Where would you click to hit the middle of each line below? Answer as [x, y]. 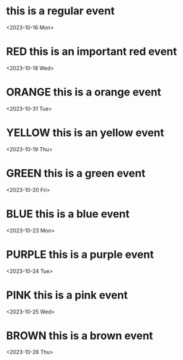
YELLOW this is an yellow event [85, 133]
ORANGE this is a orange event [84, 92]
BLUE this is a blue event [68, 214]
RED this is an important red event [91, 52]
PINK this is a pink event [67, 295]
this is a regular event [60, 11]
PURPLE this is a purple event [80, 254]
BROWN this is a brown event [80, 336]
